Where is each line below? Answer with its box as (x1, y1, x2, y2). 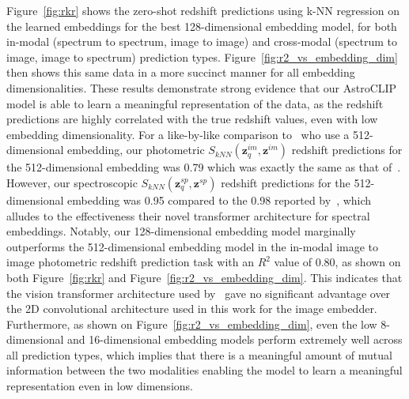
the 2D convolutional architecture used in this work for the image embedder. (6, 300, 377, 317)
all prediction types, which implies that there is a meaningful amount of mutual (6, 346, 392, 363)
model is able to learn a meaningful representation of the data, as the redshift (6, 95, 384, 111)
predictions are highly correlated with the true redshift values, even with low (6, 111, 378, 127)
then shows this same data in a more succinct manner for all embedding (6, 64, 355, 81)
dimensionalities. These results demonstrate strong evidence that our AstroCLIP (6, 79, 397, 96)
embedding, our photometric (67, 141, 205, 158)
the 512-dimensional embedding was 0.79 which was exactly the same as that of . (6, 159, 401, 175)
